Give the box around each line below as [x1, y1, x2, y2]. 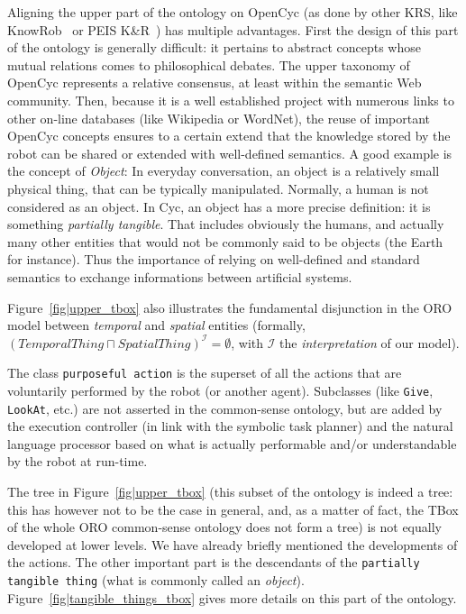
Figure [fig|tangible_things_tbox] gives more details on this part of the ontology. [7, 588, 457, 607]
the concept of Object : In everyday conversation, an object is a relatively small [7, 161, 440, 180]
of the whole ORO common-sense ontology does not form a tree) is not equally [7, 518, 442, 536]
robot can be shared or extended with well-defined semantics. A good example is [7, 143, 452, 162]
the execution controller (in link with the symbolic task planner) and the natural [7, 417, 453, 435]
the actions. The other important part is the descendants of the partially [7, 553, 420, 572]
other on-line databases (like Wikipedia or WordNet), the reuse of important [7, 108, 431, 127]
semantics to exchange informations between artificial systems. [7, 267, 352, 286]
